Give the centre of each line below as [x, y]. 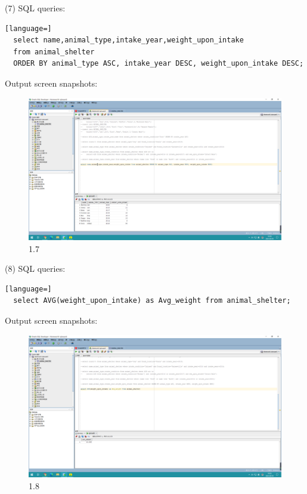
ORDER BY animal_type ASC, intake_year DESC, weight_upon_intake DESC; [159, 64]
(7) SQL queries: [35, 8]
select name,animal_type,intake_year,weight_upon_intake [128, 40]
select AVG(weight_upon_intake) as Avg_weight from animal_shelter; [152, 301]
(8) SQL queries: [35, 269]
